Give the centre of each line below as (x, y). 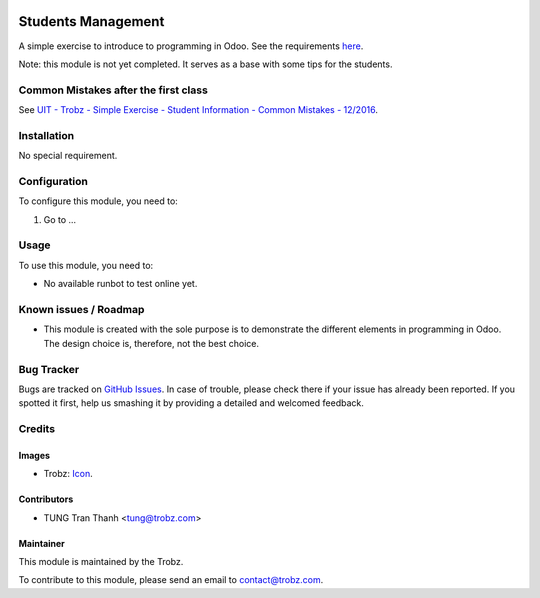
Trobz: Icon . (68, 474)
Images (34, 455)
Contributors (46, 499)
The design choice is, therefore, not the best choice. (151, 343)
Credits (36, 429)
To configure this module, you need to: (98, 201)
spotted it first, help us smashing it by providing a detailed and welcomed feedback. (191, 403)
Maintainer (41, 543)
